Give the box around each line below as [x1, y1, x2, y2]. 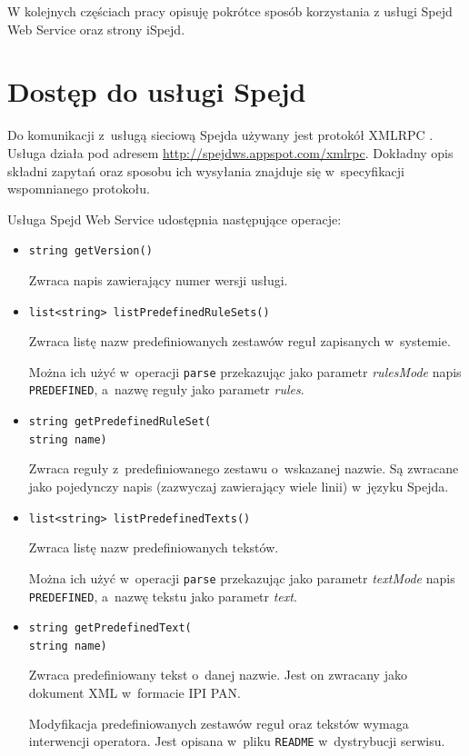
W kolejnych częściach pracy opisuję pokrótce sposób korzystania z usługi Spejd [7, 2, 453, 20]
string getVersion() [28, 244, 153, 258]
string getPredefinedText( [28, 622, 192, 635]
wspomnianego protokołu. [7, 179, 150, 198]
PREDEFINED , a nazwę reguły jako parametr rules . [28, 380, 304, 399]
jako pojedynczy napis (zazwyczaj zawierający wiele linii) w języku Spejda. [28, 477, 449, 495]
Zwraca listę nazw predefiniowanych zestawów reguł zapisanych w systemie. [28, 332, 451, 351]
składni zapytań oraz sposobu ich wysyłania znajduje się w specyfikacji [7, 161, 404, 180]
